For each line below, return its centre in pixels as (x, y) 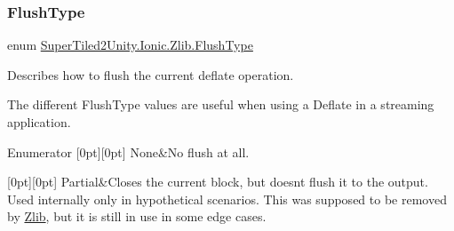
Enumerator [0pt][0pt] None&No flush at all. (128, 151)
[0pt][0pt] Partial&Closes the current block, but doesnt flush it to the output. (218, 182)
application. (39, 122)
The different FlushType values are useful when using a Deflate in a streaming (221, 104)
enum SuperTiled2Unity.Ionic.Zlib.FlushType (130, 45)
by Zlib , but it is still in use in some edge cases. (137, 216)
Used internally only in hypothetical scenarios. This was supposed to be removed (227, 199)
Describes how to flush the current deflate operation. (151, 74)
